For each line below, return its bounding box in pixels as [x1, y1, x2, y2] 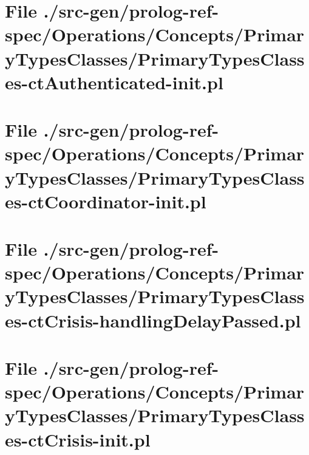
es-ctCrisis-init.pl [5, 426, 151, 451]
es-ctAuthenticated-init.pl [5, 69, 223, 94]
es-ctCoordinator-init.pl [5, 188, 206, 213]
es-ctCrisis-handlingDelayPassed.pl [5, 307, 301, 332]
